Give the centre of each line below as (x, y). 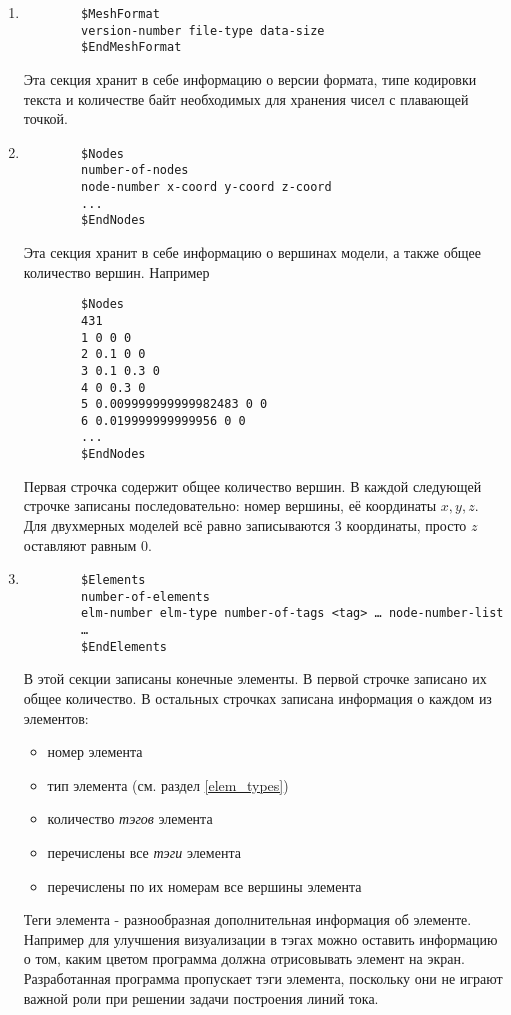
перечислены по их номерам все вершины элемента (204, 885)
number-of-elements (145, 596)
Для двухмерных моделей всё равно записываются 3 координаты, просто (245, 524)
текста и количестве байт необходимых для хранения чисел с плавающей (246, 98)
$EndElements (124, 646)
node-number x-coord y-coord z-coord (206, 187)
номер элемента (95, 751)
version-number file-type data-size (203, 30)
